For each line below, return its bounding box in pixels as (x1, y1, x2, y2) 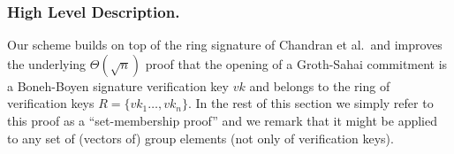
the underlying (7, 54, 87, 73)
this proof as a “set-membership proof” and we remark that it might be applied (7, 112, 438, 129)
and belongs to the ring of (249, 76, 390, 95)
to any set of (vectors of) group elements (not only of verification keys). (7, 128, 394, 147)
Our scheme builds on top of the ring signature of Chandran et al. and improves (7, 35, 443, 54)
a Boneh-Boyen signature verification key (7, 76, 229, 95)
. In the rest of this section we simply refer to (187, 94, 434, 112)
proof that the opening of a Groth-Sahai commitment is (145, 54, 448, 73)
